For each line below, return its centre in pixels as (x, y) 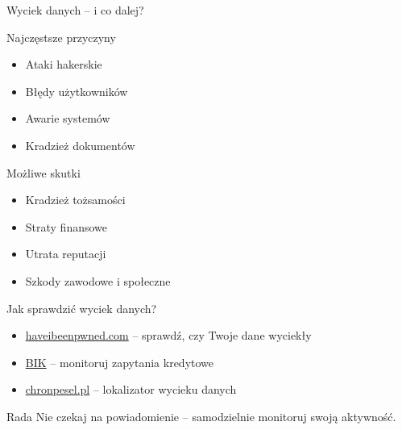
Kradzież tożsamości (75, 200)
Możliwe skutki (44, 172)
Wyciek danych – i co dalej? (75, 10)
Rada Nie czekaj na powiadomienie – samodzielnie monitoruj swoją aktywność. (201, 416)
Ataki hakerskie (64, 64)
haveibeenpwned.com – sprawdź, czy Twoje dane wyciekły (168, 335)
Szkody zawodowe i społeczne (98, 280)
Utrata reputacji (66, 254)
